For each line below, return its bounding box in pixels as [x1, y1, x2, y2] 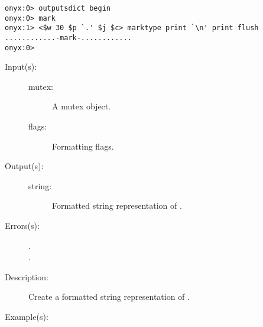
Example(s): [5, 310, 48, 322]
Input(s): [5, 60, 37, 73]
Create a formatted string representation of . [28, 290, 190, 303]
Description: [5, 270, 48, 283]
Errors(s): [5, 219, 40, 232]
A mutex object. [52, 100, 111, 112]
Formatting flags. [52, 140, 114, 152]
